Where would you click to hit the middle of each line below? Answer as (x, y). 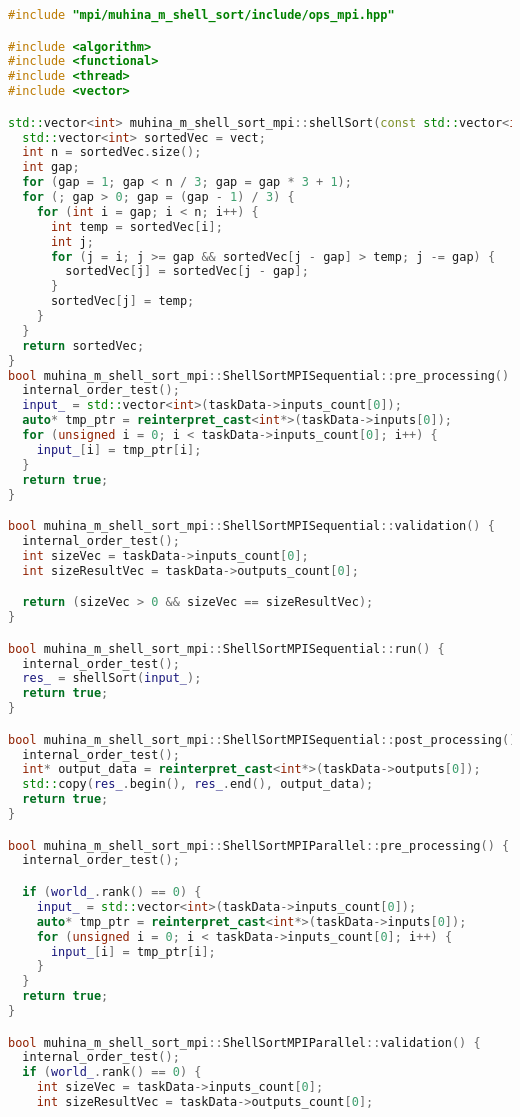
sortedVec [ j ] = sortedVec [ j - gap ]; (187, 271)
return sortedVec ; (83, 345)
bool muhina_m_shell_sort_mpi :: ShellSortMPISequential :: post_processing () (262, 739)
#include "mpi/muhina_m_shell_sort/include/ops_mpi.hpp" (201, 15)
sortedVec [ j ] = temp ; (122, 301)
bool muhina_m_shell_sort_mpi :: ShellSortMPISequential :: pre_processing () (259, 375)
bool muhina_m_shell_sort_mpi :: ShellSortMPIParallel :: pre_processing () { (259, 845)
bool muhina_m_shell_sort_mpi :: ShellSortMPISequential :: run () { (226, 648)
